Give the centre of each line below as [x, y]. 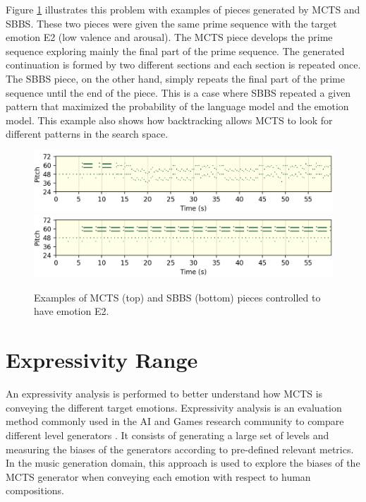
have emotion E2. [72, 311]
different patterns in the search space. [87, 134]
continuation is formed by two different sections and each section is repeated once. [183, 65]
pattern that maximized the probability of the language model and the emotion [177, 106]
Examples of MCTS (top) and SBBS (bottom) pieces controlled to [177, 297]
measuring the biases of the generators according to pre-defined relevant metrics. [180, 449]
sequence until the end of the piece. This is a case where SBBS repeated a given [178, 92]
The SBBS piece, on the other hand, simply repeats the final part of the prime [175, 78]
